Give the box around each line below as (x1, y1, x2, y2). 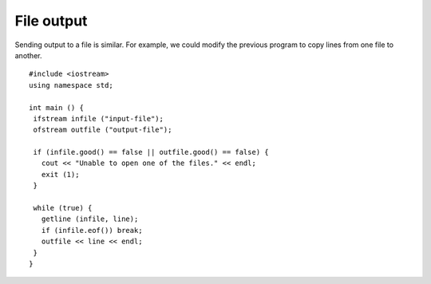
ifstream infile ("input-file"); (33, 114, 164, 123)
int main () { (29, 103, 84, 112)
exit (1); (41, 170, 80, 179)
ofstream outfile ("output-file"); (33, 125, 172, 135)
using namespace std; (29, 81, 113, 89)
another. (14, 50, 42, 60)
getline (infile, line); (41, 215, 139, 223)
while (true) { (33, 203, 93, 213)
